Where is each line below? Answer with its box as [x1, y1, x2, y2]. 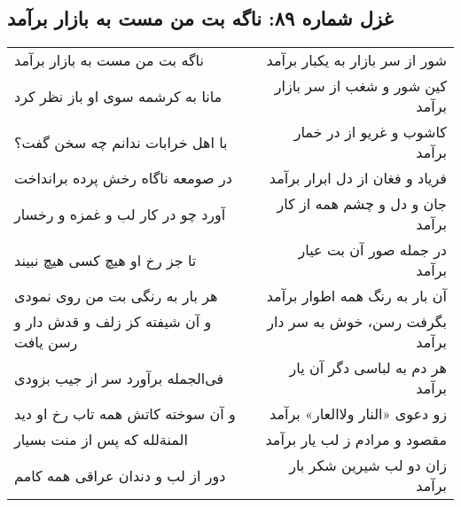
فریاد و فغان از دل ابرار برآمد [269, 168, 447, 189]
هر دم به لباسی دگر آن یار [289, 357, 447, 378]
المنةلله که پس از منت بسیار [14, 429, 188, 450]
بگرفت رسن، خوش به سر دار [267, 311, 447, 332]
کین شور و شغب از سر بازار [274, 75, 447, 97]
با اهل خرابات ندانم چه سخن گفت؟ [14, 131, 228, 152]
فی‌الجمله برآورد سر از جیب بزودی [14, 367, 224, 388]
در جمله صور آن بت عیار [298, 239, 447, 261]
